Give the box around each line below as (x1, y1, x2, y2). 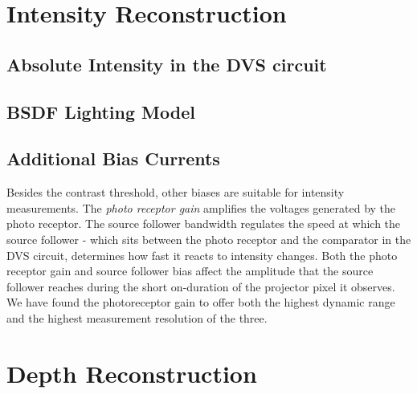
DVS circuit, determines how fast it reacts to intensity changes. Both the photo (6, 246, 398, 263)
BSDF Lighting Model (6, 99, 195, 124)
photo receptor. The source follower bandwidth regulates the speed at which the (6, 215, 401, 232)
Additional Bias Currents (6, 146, 220, 171)
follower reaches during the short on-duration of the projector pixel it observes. (6, 278, 395, 294)
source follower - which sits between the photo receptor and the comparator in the (6, 230, 411, 247)
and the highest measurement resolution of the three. (6, 309, 268, 326)
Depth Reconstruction (6, 356, 257, 389)
